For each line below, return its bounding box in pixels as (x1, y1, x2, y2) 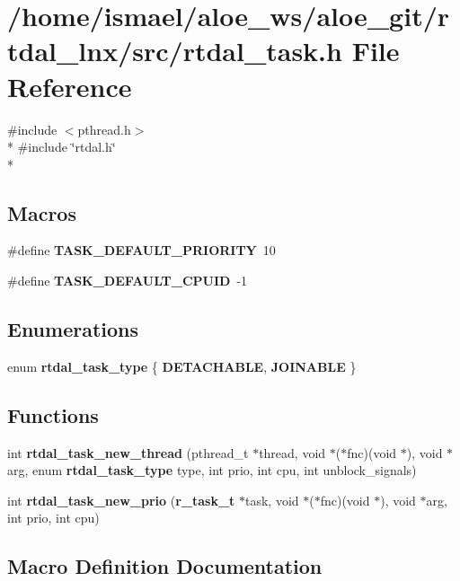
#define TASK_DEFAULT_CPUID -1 (7, 271, 248, 290)
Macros (7, 198, 76, 226)
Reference (7, 67, 132, 104)
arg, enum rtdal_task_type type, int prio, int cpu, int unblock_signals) (7, 461, 417, 480)
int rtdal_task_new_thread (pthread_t (7, 443, 249, 462)
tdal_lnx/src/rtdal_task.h (7, 32, 342, 69)
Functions (7, 401, 99, 428)
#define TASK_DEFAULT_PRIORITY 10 (7, 241, 276, 260)
